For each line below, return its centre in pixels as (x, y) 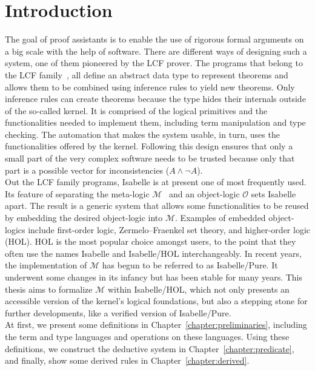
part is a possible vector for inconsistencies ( (87, 170)
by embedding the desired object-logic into (84, 218)
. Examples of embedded (220, 218)
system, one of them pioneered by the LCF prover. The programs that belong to (154, 63)
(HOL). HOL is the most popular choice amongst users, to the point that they (151, 241)
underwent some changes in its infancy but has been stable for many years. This (154, 277)
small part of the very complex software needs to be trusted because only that (150, 158)
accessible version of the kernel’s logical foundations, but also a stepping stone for (156, 301)
